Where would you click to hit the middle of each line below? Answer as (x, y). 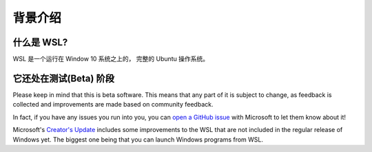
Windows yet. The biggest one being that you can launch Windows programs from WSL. (138, 139)
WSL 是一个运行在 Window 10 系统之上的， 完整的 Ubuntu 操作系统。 (111, 59)
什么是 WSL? (40, 42)
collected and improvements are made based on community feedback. (113, 105)
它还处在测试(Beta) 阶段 (64, 78)
